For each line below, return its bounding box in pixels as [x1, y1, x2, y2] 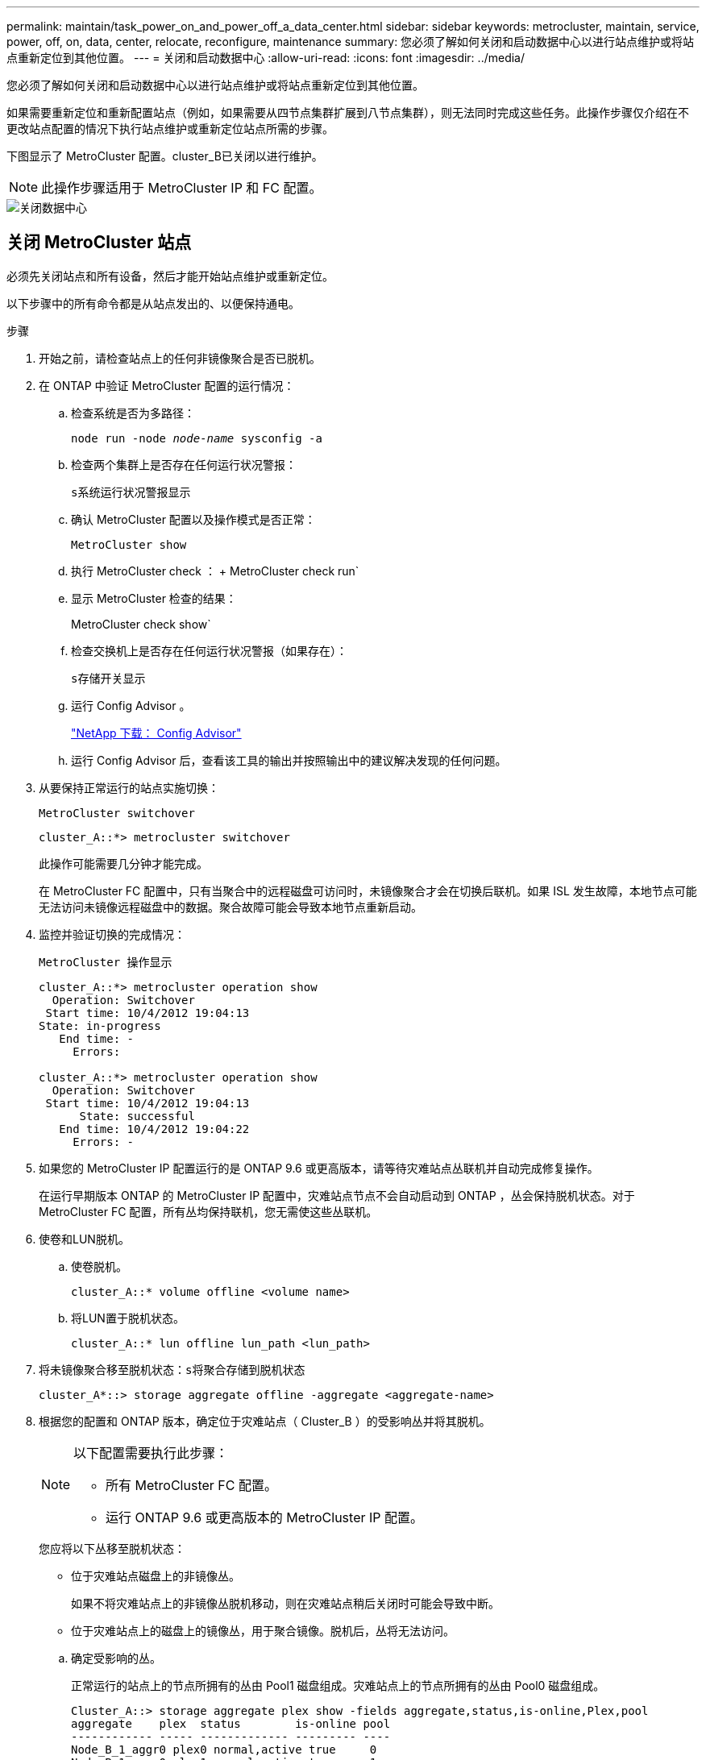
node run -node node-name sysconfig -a [71, 431, 322, 445]
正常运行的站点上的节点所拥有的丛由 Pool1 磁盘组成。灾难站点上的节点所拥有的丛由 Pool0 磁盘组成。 [71, 1678, 605, 1692]
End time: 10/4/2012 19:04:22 [59, 1122, 250, 1135]
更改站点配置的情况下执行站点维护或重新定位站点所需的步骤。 [6, 122, 334, 135]
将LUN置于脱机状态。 [71, 1310, 185, 1325]
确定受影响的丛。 [71, 1650, 161, 1665]
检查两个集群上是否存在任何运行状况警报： [71, 457, 297, 471]
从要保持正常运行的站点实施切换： [39, 780, 219, 795]
